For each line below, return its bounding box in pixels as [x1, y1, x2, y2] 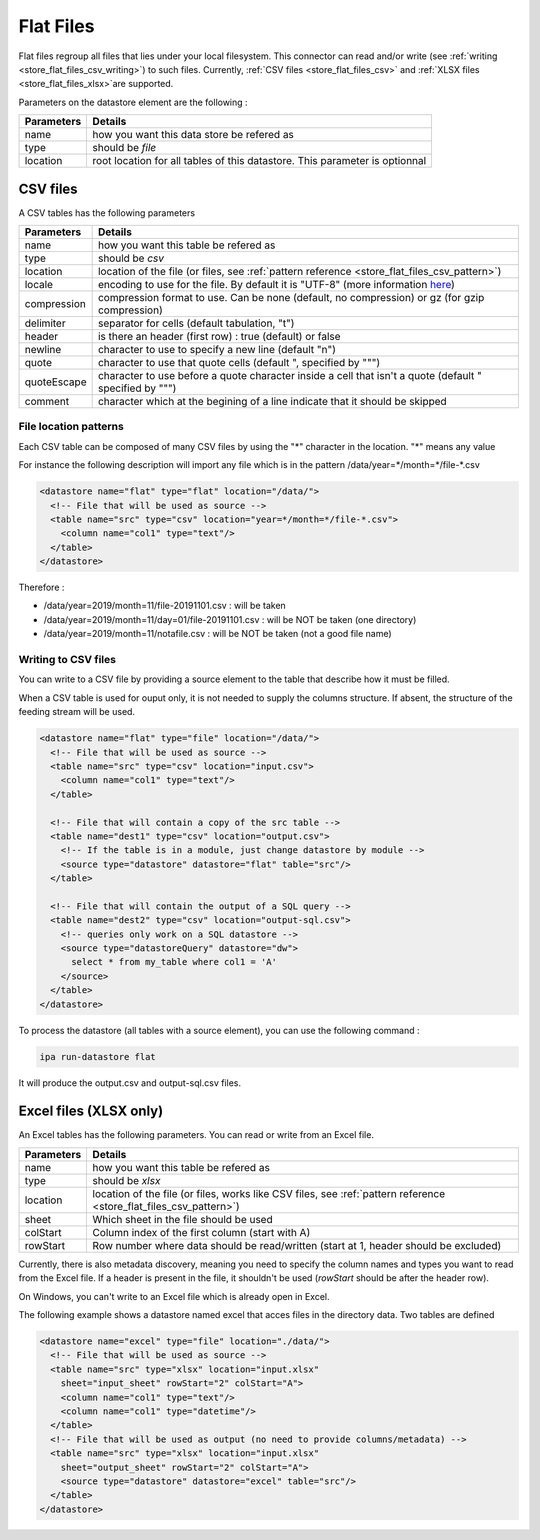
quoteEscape [24, 375, 87, 389]
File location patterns [18, 420, 124, 434]
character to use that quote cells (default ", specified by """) [97, 356, 381, 370]
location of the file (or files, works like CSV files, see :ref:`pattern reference [92, 1186, 445, 1200]
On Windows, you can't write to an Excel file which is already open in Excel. [18, 1290, 330, 1302]
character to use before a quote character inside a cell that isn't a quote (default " [97, 369, 482, 383]
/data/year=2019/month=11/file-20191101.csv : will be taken [43, 600, 287, 612]
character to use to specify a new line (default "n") [97, 343, 337, 357]
